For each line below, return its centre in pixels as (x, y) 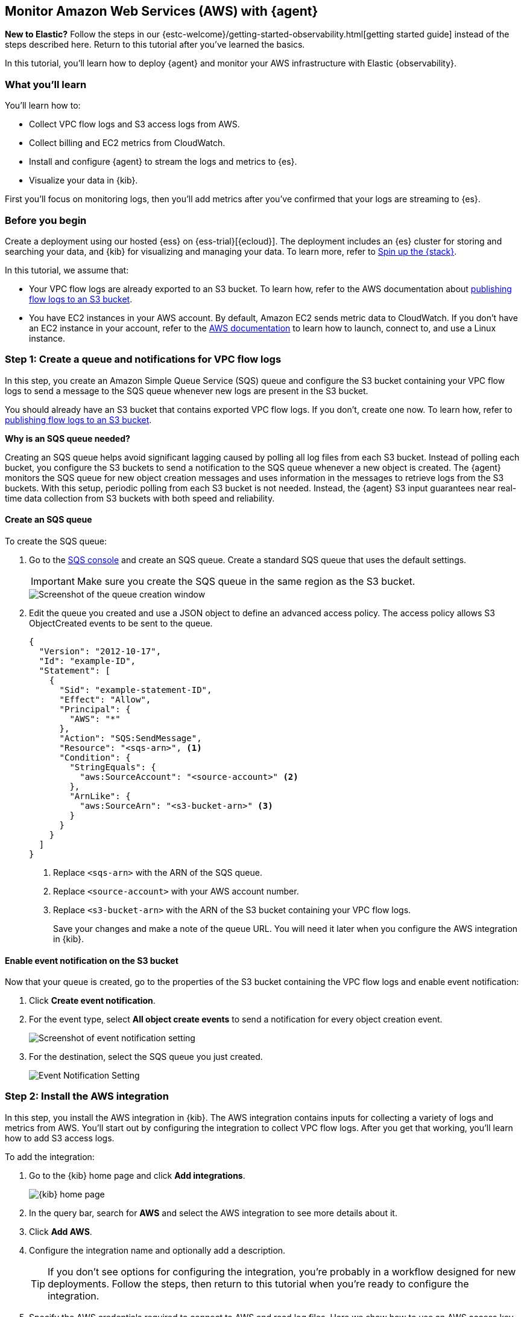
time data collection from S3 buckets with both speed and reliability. (140, 498)
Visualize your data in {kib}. (84, 180)
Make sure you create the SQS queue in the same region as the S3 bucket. (246, 581)
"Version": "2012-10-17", (100, 651)
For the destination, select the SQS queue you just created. (146, 1057)
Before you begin (46, 220)
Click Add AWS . (61, 1231)
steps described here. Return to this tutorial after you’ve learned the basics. (155, 45)
